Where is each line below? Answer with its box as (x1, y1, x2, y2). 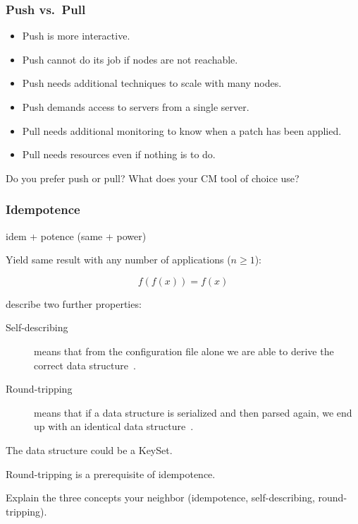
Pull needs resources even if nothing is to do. (22, 147, 216, 162)
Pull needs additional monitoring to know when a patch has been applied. (22, 123, 342, 138)
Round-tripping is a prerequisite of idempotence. (6, 466, 216, 481)
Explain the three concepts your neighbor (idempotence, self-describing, (6, 490, 315, 505)
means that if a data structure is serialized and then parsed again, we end (34, 405, 352, 419)
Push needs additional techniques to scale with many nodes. (22, 76, 282, 90)
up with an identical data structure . (34, 419, 194, 434)
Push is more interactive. (22, 28, 130, 43)
